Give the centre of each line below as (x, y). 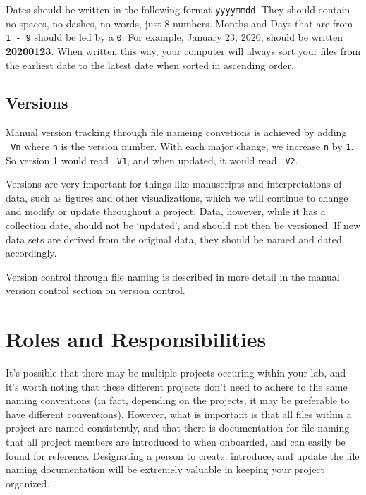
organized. (28, 483)
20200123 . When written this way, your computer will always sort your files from (183, 50)
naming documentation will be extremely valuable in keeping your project (165, 469)
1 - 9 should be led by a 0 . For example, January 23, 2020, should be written (175, 37)
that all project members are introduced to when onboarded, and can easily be (176, 442)
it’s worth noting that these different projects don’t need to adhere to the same (177, 386)
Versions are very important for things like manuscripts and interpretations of (174, 184)
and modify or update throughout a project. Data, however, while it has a (166, 211)
